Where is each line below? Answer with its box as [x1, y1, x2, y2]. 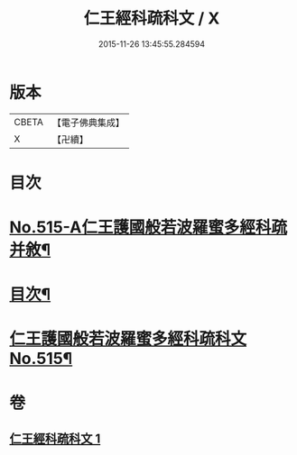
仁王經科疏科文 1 [9, 432, 101, 447]
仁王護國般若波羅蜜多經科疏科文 [9, 329, 247, 350]
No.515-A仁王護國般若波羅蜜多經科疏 [9, 217, 287, 238]
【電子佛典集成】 [51, 116, 125, 129]
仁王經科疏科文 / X [83, 8, 220, 29]
